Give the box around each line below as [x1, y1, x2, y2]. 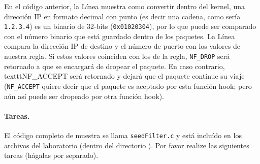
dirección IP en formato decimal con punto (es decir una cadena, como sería [4, 11, 241, 21]
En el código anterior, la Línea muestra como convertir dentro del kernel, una [4, 1, 245, 11]
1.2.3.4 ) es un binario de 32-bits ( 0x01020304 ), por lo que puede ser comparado [4, 21, 256, 31]
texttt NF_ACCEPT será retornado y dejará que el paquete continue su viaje [4, 71, 245, 81]
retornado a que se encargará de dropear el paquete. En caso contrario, [4, 60, 225, 71]
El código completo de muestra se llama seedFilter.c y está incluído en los [4, 129, 242, 140]
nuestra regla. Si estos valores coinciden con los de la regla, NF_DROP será [4, 51, 230, 61]
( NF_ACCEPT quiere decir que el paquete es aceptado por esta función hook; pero [4, 80, 252, 91]
